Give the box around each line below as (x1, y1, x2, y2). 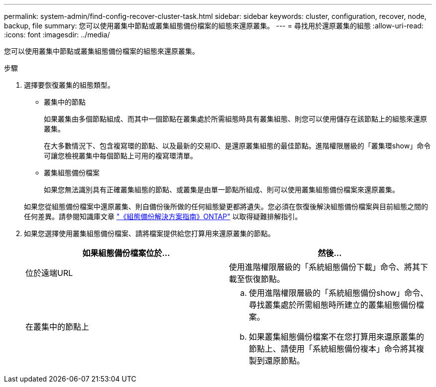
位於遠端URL (25, 268, 73, 278)
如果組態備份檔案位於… (82, 248, 170, 258)
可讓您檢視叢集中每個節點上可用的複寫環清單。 (44, 151, 197, 160)
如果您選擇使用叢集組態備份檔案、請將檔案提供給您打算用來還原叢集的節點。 (24, 229, 275, 238)
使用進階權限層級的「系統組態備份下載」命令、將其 (229, 262, 421, 272)
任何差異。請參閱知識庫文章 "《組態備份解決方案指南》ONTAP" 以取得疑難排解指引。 (24, 212, 302, 221)
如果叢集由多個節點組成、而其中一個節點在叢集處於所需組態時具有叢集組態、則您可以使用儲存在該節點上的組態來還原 (44, 115, 427, 123)
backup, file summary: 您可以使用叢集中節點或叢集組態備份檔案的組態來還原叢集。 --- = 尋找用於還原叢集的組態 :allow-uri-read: (4, 21, 424, 30)
